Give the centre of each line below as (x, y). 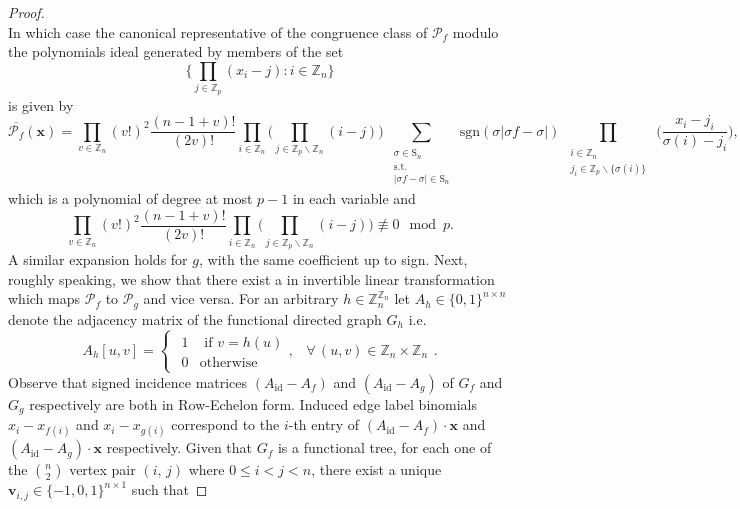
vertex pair (102, 469)
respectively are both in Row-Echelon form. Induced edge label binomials (253, 403)
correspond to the (225, 424)
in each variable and (354, 198)
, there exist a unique (376, 469)
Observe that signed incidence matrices (128, 381)
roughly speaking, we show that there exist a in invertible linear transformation (251, 278)
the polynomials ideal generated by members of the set (176, 51)
